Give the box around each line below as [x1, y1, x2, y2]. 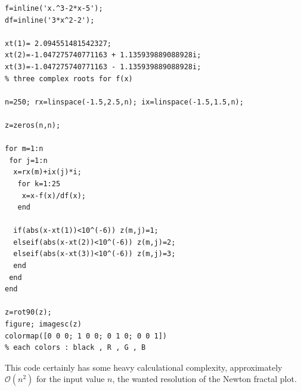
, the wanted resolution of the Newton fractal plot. [112, 372, 297, 385]
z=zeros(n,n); [5, 121, 61, 130]
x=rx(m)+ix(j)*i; [13, 168, 82, 177]
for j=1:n [9, 156, 48, 165]
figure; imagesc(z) [5, 320, 82, 329]
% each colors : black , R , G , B [5, 343, 146, 352]
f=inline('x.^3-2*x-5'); [5, 4, 103, 13]
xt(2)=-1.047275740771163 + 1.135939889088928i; [5, 51, 201, 60]
